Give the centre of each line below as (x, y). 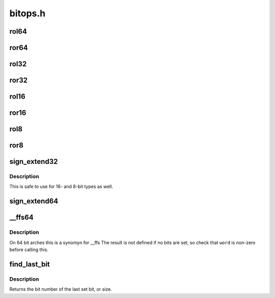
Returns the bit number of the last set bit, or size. (61, 289)
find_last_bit (30, 264)
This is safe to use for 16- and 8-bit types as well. (61, 187)
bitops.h (28, 13)
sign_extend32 (34, 162)
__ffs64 (22, 218)
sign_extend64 (34, 201)
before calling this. (29, 250)
